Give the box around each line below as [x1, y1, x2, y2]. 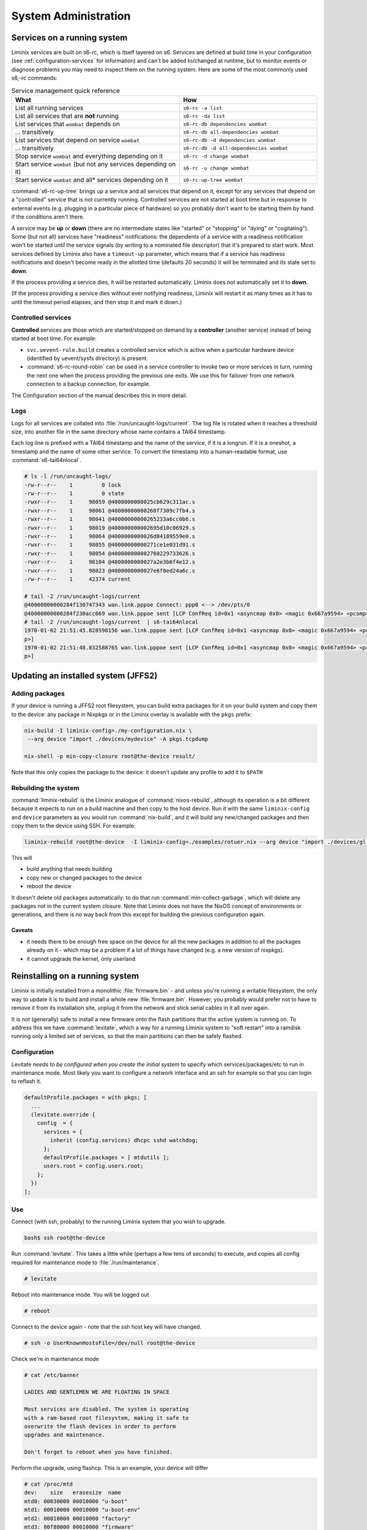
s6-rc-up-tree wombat [183, 176, 243, 183]
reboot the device [26, 883, 72, 890]
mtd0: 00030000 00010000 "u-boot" [24, 1498, 128, 1505]
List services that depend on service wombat [15, 136, 140, 144]
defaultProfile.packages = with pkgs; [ [24, 1094, 147, 1101]
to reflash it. [11, 1078, 42, 1085]
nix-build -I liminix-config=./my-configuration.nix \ [24, 727, 192, 734]
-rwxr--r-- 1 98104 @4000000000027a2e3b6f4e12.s [24, 559, 196, 565]
